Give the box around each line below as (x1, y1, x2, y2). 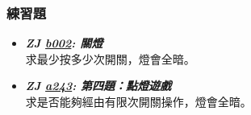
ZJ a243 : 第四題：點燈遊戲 (25, 77, 171, 94)
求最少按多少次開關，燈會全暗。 (25, 50, 195, 67)
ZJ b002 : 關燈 (25, 35, 103, 51)
